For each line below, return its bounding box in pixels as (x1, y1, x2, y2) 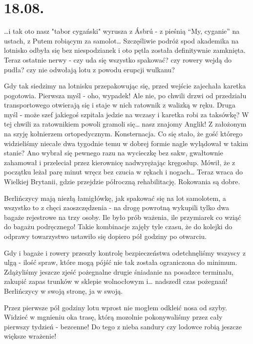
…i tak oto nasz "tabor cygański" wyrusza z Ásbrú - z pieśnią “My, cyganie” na (4, 26, 240, 36)
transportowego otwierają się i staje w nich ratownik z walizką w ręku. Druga (4, 100, 235, 110)
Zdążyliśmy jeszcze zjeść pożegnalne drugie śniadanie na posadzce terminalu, (4, 266, 233, 277)
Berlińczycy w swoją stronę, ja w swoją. (4, 285, 123, 296)
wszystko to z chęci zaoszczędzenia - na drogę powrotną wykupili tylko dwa (4, 202, 230, 213)
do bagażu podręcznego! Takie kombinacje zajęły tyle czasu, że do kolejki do (4, 221, 232, 232)
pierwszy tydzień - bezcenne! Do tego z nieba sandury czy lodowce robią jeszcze (4, 321, 242, 331)
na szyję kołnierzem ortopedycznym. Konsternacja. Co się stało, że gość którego (4, 129, 243, 139)
